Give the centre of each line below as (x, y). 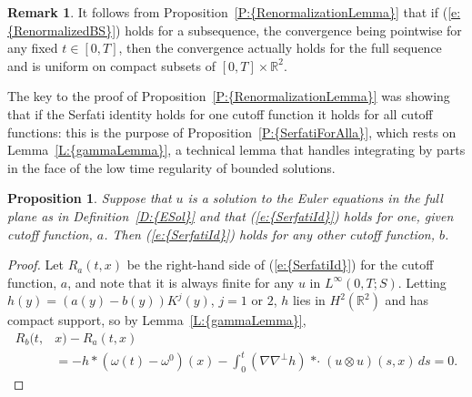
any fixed (33, 48)
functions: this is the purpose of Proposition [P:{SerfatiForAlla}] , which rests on (232, 132)
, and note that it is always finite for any (181, 282)
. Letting (422, 282)
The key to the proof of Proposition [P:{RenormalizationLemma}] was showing (229, 96)
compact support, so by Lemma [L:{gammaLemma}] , (157, 320)
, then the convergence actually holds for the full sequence (280, 48)
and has (407, 300)
